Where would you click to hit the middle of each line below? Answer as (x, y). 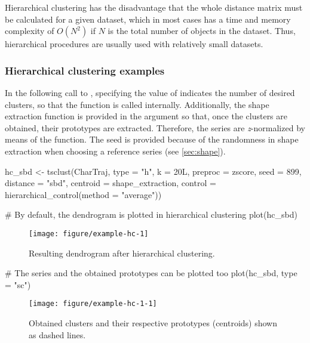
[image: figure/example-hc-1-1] (93, 304)
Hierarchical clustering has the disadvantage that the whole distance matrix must (154, 7)
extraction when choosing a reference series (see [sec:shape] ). (115, 151)
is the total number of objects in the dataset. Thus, (202, 31)
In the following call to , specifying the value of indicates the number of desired (150, 92)
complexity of (30, 31)
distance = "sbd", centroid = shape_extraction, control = (111, 183)
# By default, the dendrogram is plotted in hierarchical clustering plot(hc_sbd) (151, 214)
